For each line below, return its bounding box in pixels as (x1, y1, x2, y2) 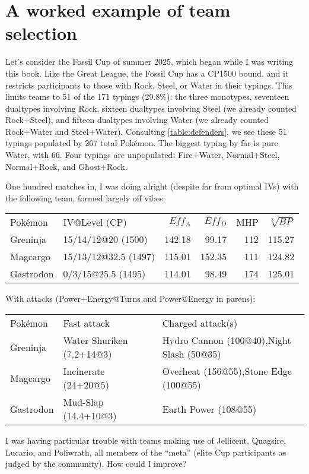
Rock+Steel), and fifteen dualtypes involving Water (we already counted (5, 113, 269, 126)
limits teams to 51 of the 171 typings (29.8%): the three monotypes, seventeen (5, 90, 289, 103)
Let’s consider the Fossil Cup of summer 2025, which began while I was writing (5, 55, 294, 68)
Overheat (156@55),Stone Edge (162, 364, 292, 378)
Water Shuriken (63, 333, 128, 347)
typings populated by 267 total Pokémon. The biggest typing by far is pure (5, 137, 278, 149)
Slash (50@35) (162, 347, 221, 361)
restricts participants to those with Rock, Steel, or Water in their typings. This (5, 78, 292, 91)
